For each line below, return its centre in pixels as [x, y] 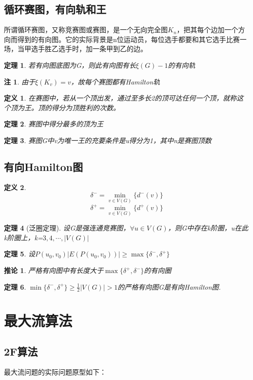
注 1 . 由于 [19, 81]
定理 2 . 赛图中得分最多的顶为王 [54, 124]
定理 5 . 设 [19, 254]
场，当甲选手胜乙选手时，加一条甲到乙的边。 [76, 49]
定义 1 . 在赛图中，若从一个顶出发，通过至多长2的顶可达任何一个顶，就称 [120, 98]
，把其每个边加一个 [207, 30]
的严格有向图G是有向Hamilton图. [169, 286]
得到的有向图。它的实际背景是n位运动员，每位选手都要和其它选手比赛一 [132, 39]
